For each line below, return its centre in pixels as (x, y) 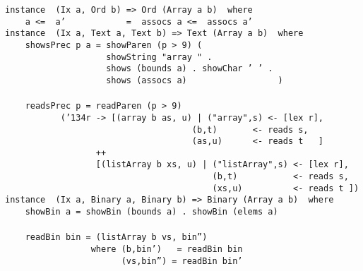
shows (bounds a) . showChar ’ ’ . (190, 69)
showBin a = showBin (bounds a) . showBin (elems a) (151, 212)
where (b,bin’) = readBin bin (167, 249)
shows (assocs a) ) (195, 80)
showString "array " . (159, 57)
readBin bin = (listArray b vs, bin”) (116, 237)
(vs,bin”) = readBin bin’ (182, 261)
